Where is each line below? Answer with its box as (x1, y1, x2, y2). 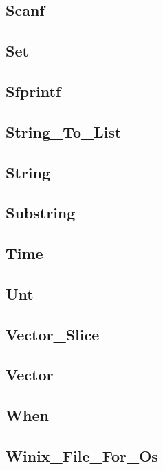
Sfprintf (6, 80, 61, 101)
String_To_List (6, 121, 122, 142)
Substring (6, 202, 76, 223)
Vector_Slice (6, 323, 100, 345)
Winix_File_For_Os (6, 445, 158, 466)
